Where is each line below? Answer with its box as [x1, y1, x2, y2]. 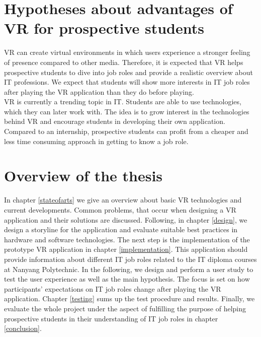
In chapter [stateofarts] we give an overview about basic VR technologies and [4, 194, 242, 205]
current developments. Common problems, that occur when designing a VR [4, 204, 236, 215]
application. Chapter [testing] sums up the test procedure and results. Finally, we [4, 293, 255, 304]
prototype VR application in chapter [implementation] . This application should [4, 244, 248, 254]
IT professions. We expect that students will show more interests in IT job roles [4, 77, 250, 87]
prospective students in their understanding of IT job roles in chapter [4, 313, 218, 323]
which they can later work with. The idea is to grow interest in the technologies [4, 106, 249, 116]
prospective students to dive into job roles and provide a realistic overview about [4, 66, 253, 77]
